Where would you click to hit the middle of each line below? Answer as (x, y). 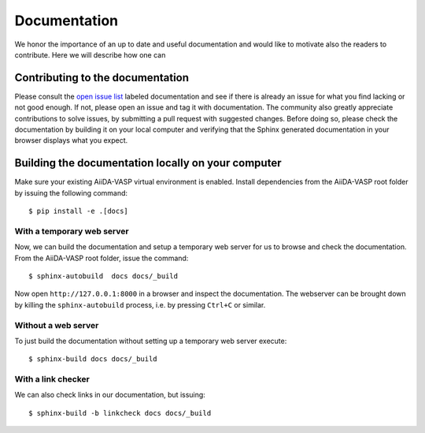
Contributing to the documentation (102, 78)
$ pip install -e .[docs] (79, 211)
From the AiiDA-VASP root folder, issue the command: (102, 258)
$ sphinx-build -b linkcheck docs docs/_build (120, 413)
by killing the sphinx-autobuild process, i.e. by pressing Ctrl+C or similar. (140, 304)
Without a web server (57, 325)
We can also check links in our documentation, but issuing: (110, 395)
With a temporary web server (72, 231)
